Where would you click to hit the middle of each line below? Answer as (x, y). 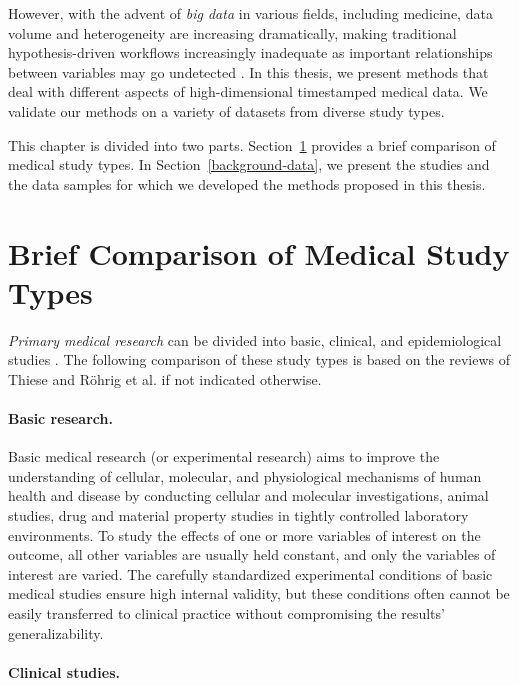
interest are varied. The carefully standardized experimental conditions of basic (250, 573)
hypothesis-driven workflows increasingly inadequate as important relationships (250, 52)
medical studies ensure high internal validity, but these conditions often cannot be (259, 593)
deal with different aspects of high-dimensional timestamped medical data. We (248, 91)
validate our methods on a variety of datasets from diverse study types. (226, 110)
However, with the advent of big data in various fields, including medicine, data (250, 13)
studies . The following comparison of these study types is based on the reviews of (259, 359)
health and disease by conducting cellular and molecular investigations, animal (248, 495)
